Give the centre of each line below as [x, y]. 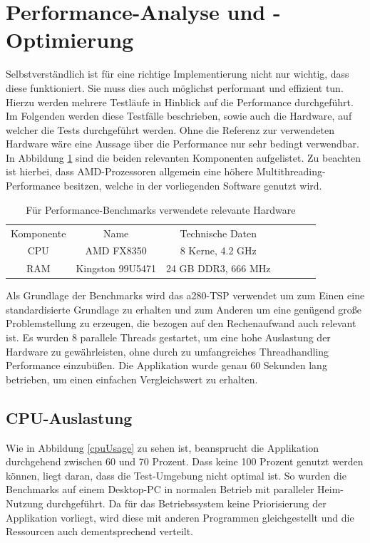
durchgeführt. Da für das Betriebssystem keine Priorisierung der [186, 503]
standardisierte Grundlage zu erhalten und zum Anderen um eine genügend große [184, 309]
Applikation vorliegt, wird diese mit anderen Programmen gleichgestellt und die [180, 517]
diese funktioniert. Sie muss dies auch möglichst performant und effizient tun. [175, 87]
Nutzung [25, 503]
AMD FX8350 [116, 250]
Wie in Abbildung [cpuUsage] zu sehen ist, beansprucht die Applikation [163, 447]
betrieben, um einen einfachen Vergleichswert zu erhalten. [132, 379]
